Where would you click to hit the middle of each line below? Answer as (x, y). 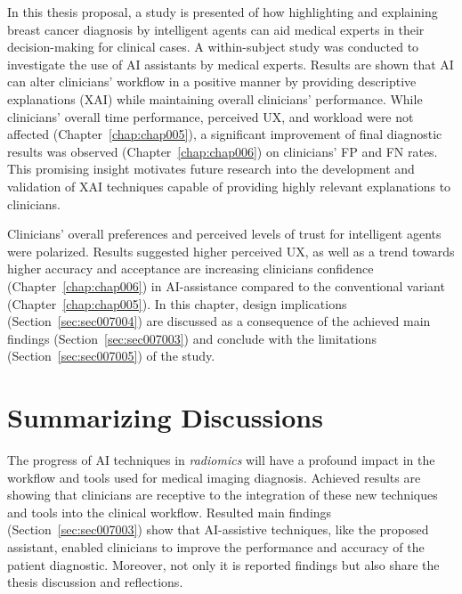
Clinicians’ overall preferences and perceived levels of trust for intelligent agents (224, 234)
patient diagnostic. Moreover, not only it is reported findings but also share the (223, 564)
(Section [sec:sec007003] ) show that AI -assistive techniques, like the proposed (218, 529)
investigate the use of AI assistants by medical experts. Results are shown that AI (231, 64)
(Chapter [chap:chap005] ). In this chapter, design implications (177, 303)
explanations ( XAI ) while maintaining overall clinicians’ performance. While (215, 98)
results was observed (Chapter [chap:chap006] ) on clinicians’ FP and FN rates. (223, 151)
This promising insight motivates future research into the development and (211, 169)
